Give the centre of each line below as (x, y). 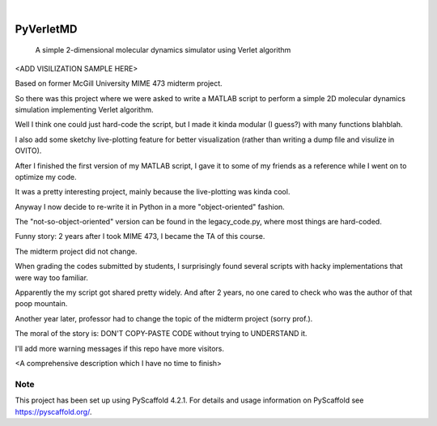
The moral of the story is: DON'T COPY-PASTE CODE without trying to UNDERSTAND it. (161, 334)
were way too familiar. (52, 277)
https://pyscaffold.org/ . (53, 411)
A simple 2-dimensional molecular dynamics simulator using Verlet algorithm (163, 50)
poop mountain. (41, 304)
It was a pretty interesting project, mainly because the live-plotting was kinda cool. (153, 192)
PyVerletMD (46, 29)
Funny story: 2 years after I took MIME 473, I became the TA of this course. (140, 236)
